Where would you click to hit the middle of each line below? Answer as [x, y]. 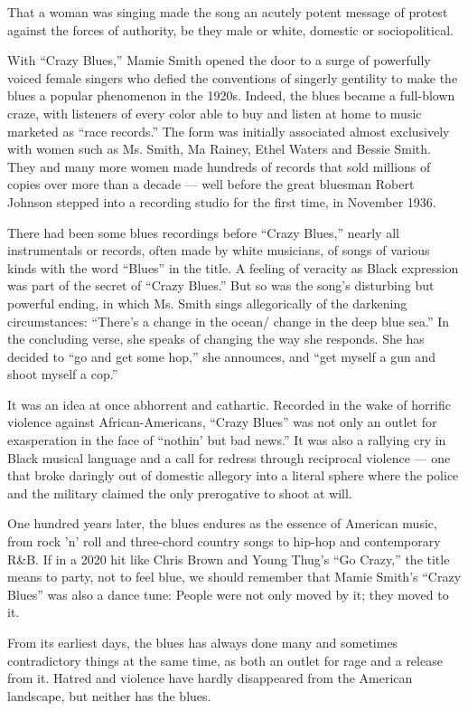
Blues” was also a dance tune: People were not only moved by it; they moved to [228, 594]
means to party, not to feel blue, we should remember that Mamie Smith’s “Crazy [234, 577]
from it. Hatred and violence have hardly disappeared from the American [210, 678]
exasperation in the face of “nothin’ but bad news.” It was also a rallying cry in [227, 440]
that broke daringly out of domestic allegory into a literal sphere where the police [233, 475]
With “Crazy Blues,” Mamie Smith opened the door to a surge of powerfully [219, 60]
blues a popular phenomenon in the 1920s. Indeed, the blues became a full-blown [231, 95]
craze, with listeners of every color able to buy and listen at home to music [215, 113]
